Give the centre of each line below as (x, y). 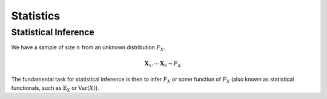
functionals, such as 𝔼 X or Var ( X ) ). (55, 88)
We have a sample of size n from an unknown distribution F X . (88, 48)
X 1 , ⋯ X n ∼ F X (163, 64)
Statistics (36, 16)
